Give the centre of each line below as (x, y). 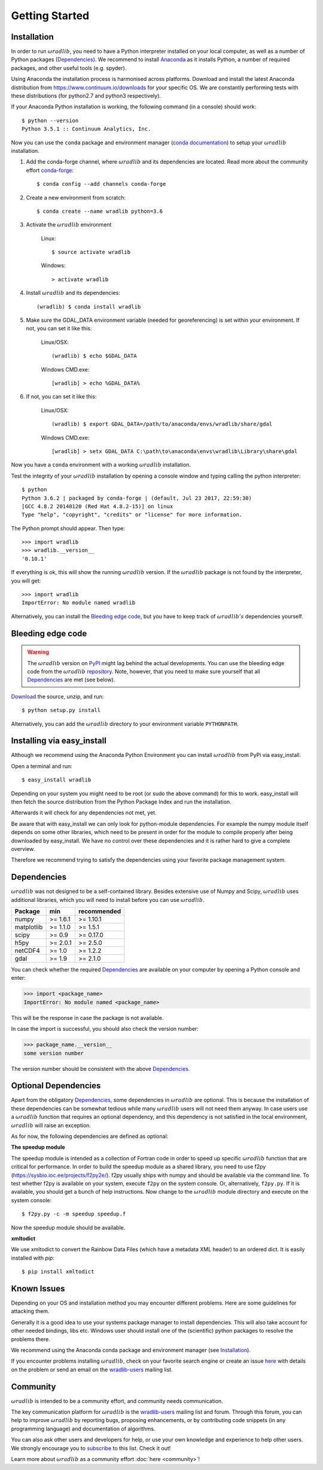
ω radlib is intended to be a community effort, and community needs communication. (117, 1401)
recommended (100, 911)
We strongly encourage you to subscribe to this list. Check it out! (91, 1448)
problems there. (31, 1339)
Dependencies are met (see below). (71, 680)
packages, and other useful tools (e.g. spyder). (69, 68)
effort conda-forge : (50, 170)
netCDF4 (27, 951)
